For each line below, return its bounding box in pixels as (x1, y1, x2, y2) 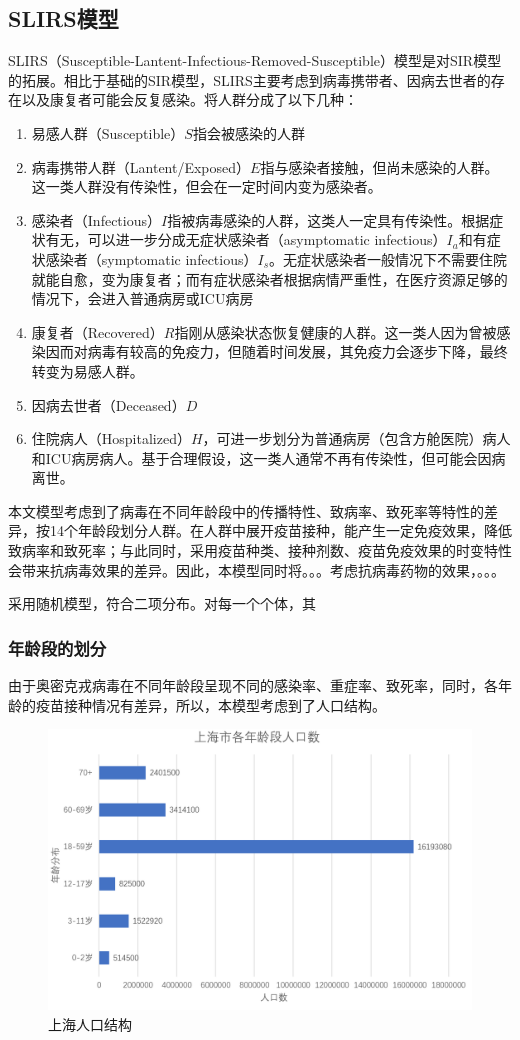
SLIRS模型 (8, 3, 119, 34)
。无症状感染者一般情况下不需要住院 (269, 248, 508, 269)
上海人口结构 (48, 1013, 132, 1034)
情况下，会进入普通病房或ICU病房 (31, 288, 254, 309)
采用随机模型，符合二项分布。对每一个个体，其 (8, 593, 316, 614)
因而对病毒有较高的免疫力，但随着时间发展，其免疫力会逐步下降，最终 (45, 341, 508, 362)
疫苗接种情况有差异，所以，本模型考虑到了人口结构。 (35, 694, 386, 715)
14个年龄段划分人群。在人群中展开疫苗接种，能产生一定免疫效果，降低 (49, 520, 512, 541)
